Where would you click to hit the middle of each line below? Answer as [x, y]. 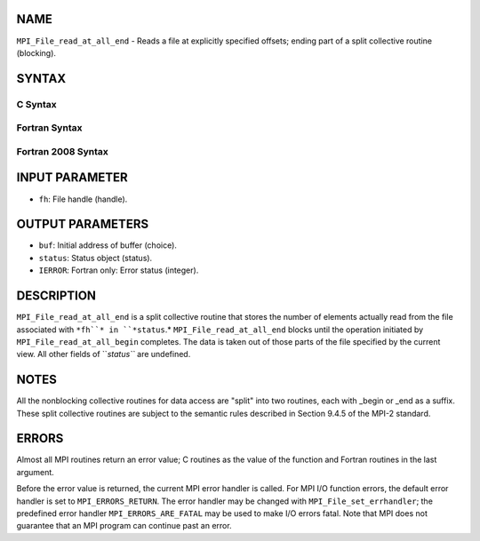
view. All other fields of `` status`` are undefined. [104, 354]
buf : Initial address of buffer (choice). [108, 245]
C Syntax [36, 104]
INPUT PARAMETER [72, 178]
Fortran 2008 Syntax [62, 151]
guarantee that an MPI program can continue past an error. [124, 526]
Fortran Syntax [49, 128]
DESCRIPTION [56, 296]
